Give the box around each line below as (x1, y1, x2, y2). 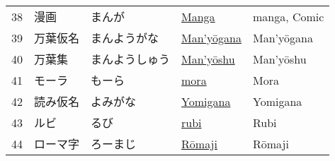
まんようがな (91, 30, 159, 46)
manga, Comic (252, 8, 324, 25)
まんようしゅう (91, 51, 171, 67)
